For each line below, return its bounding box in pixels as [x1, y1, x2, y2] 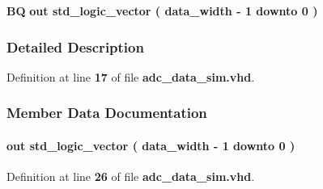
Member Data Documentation [6, 103, 207, 123]
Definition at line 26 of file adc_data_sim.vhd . [6, 168, 255, 185]
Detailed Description [6, 36, 144, 57]
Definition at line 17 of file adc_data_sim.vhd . [6, 68, 255, 85]
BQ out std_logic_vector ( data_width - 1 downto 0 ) [6, 2, 318, 19]
